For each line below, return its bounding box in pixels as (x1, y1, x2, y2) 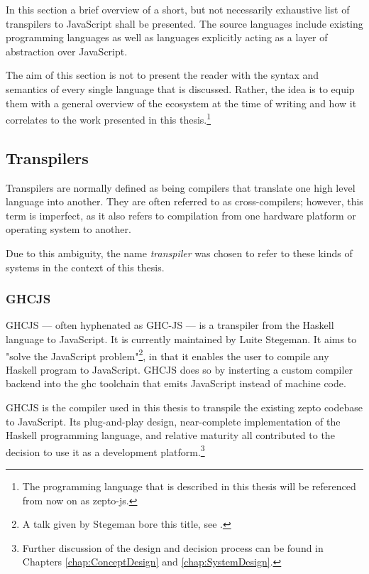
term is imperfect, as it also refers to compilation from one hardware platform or (6, 207, 356, 222)
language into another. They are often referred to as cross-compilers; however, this (6, 194, 363, 209)
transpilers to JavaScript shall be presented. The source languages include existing (6, 16, 363, 31)
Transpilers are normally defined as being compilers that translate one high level (6, 180, 356, 195)
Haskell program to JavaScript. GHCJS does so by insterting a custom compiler (6, 362, 353, 377)
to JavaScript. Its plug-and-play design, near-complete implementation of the (6, 413, 341, 428)
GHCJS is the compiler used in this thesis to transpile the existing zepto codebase (6, 400, 363, 415)
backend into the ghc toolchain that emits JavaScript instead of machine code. (6, 376, 346, 391)
